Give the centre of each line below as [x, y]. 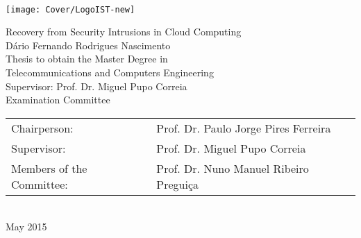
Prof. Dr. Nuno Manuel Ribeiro [233, 168]
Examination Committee [58, 100]
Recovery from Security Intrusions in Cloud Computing [124, 32]
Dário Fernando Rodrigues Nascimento [88, 45]
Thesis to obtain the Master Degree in [87, 59]
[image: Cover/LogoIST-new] [70, 9]
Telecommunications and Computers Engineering [110, 73]
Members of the [49, 168]
